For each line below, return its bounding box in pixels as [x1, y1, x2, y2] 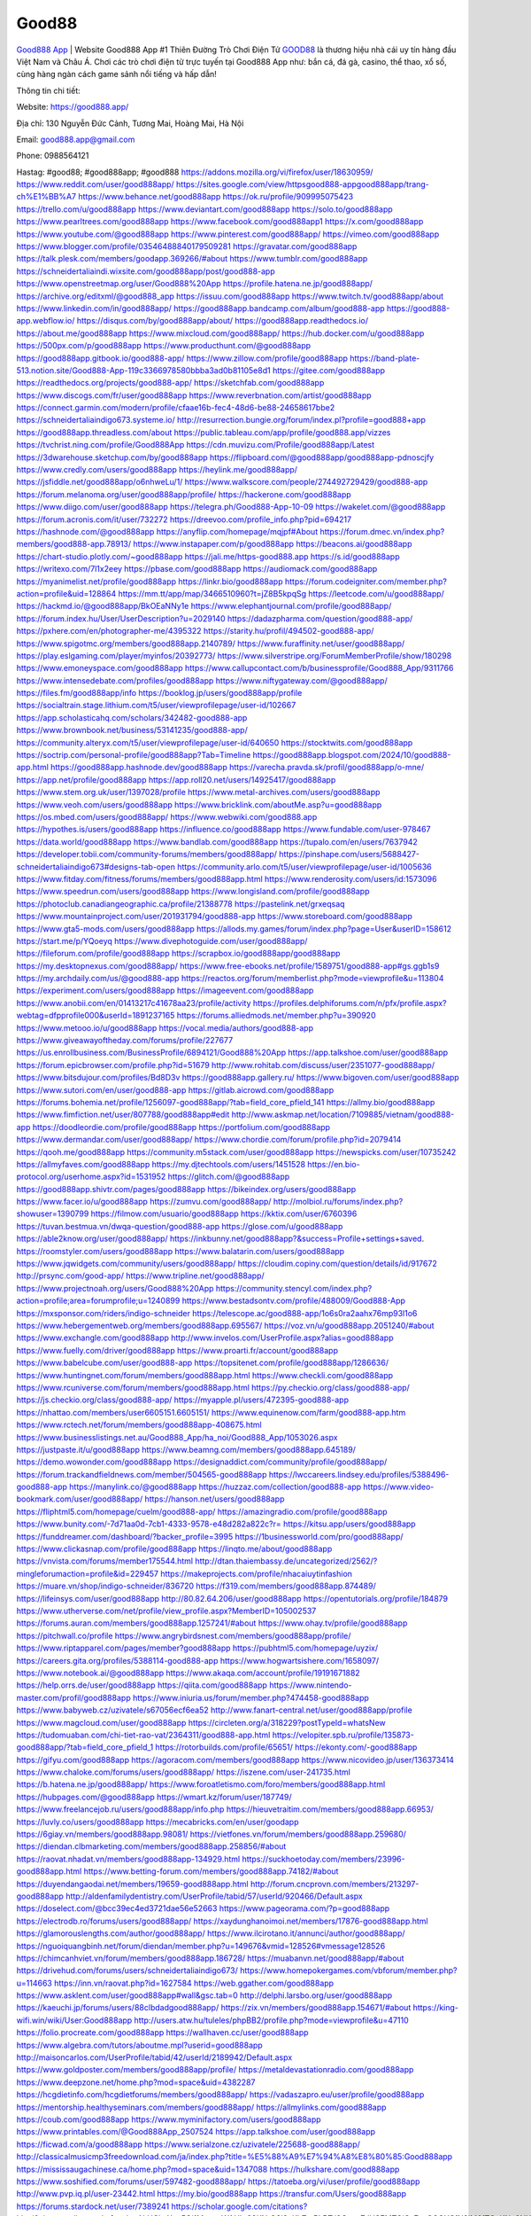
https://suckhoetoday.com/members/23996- [242, 1853, 406, 1864]
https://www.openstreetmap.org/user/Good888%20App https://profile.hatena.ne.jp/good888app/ [16, 278, 373, 289]
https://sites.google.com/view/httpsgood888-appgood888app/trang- [175, 179, 429, 190]
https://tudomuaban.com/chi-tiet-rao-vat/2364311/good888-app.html [16, 1729, 271, 1740]
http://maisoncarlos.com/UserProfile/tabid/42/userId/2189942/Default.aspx [16, 2052, 293, 2063]
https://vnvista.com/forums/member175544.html [16, 1556, 194, 1566]
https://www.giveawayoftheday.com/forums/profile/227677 [16, 1035, 234, 1046]
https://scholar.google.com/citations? [171, 2201, 308, 2212]
